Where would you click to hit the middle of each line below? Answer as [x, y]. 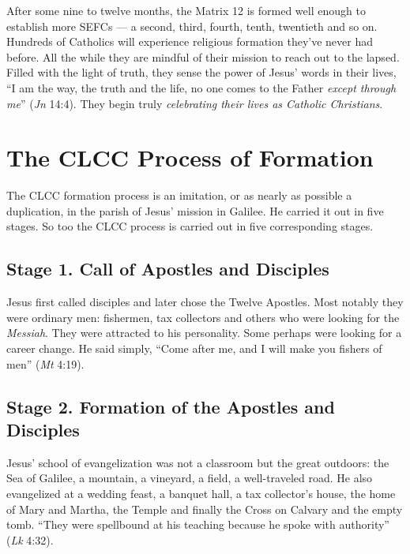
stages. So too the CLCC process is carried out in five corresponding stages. [190, 226]
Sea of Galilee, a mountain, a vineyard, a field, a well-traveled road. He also [190, 478]
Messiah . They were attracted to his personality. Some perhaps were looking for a [204, 333]
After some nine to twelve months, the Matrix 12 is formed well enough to [186, 10]
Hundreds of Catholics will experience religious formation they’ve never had [190, 41]
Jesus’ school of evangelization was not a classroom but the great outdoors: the [198, 462]
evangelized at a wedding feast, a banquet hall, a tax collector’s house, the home [201, 494]
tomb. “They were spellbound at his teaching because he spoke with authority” [198, 524]
